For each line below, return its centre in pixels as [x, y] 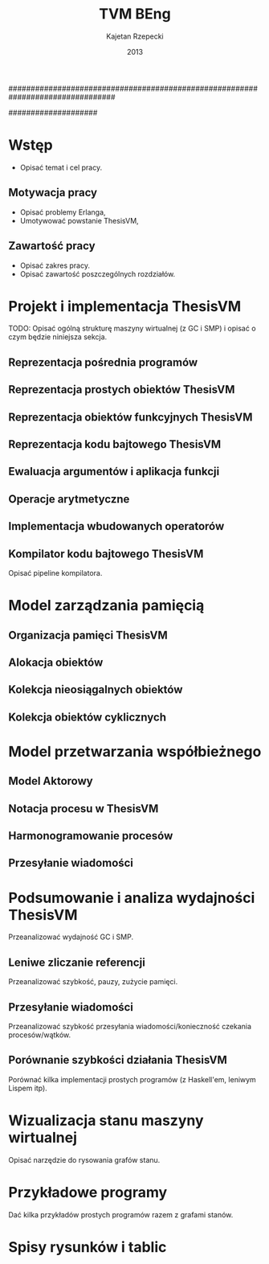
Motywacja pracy [53, 193]
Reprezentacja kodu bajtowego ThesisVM [115, 444]
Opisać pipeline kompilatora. [55, 572]
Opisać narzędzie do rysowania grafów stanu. [84, 1159]
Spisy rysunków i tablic [88, 1247]
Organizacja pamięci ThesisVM [88, 635]
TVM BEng [135, 14]
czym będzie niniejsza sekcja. [58, 337]
